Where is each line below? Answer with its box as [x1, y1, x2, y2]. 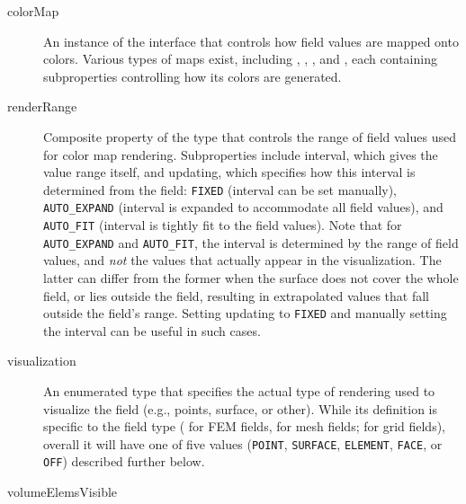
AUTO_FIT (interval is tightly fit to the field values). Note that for [43, 216, 402, 234]
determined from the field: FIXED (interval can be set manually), [43, 180, 398, 199]
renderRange [7, 97, 77, 116]
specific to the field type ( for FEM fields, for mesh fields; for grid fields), [43, 417, 446, 436]
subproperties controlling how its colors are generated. [43, 66, 342, 85]
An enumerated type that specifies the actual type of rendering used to [43, 382, 435, 400]
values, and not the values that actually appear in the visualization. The [43, 251, 442, 270]
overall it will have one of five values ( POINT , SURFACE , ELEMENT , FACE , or [43, 434, 443, 453]
